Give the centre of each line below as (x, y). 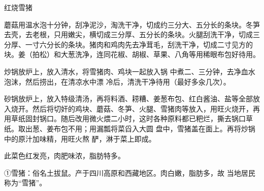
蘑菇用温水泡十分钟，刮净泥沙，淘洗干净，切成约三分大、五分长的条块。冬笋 (132, 24)
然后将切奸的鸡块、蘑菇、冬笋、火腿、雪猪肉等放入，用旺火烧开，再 (146, 108)
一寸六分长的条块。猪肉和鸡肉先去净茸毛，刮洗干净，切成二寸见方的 (139, 44)
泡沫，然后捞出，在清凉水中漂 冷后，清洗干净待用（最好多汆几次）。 (117, 81)
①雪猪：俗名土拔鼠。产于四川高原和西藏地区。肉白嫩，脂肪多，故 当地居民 (130, 172)
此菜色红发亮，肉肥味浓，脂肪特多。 (64, 156)
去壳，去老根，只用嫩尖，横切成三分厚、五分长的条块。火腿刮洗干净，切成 (128, 34)
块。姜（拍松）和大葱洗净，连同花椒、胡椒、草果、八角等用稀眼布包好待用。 (132, 54)
